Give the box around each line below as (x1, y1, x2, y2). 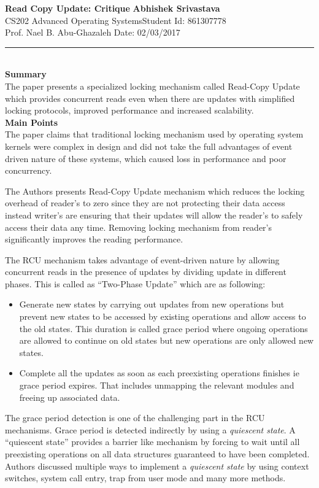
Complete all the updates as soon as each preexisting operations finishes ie (19, 366, 299, 379)
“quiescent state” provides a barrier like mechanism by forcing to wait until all (5, 435, 300, 448)
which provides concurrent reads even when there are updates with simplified (5, 91, 295, 104)
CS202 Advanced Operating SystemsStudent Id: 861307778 (5, 14, 226, 26)
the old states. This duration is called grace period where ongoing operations (19, 322, 308, 335)
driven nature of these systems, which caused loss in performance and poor (5, 152, 286, 165)
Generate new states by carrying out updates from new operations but (19, 298, 285, 311)
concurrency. (5, 164, 52, 177)
